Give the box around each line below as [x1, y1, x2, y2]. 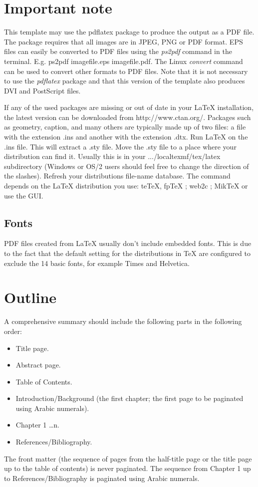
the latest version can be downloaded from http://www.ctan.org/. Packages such [4, 111, 251, 122]
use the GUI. [4, 190, 43, 200]
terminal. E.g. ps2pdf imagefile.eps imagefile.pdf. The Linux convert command [4, 55, 243, 66]
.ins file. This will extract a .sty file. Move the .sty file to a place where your [4, 141, 237, 151]
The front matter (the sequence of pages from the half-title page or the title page [4, 453, 252, 463]
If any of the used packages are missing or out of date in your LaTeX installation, [4, 102, 254, 112]
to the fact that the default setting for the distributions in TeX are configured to [4, 248, 251, 258]
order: [4, 325, 22, 336]
